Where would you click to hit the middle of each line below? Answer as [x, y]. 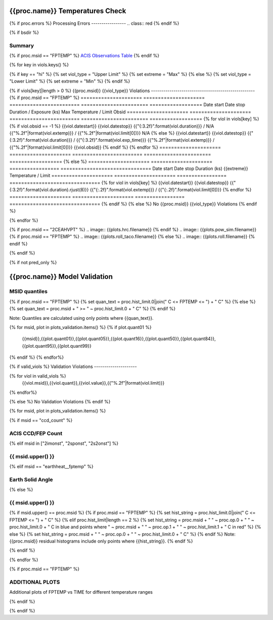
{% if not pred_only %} [33, 262]
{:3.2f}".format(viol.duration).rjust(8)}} [49, 190]
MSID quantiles [29, 292]
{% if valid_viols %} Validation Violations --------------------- [73, 366]
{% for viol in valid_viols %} [38, 376]
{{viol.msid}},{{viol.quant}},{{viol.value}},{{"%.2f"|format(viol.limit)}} [93, 383]
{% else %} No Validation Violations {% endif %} [60, 402]
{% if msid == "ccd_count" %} [41, 420]
